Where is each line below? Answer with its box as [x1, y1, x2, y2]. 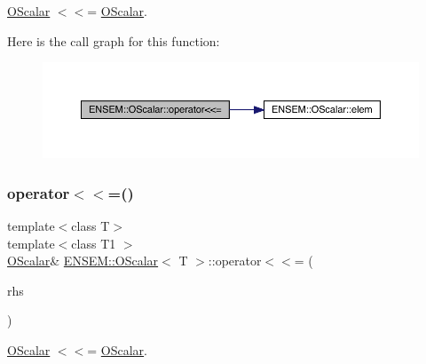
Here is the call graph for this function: [7, 31, 220, 50]
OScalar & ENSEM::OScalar [7, 251, 159, 270]
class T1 [71, 233, 116, 252]
